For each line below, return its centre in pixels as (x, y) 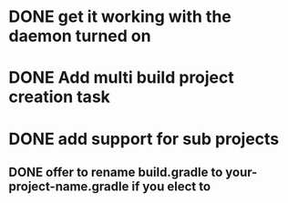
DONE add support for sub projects (144, 139)
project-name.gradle (69, 186)
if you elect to (171, 186)
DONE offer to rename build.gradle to (116, 172)
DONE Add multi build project (121, 78)
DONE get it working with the (120, 17)
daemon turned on (80, 36)
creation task (60, 97)
